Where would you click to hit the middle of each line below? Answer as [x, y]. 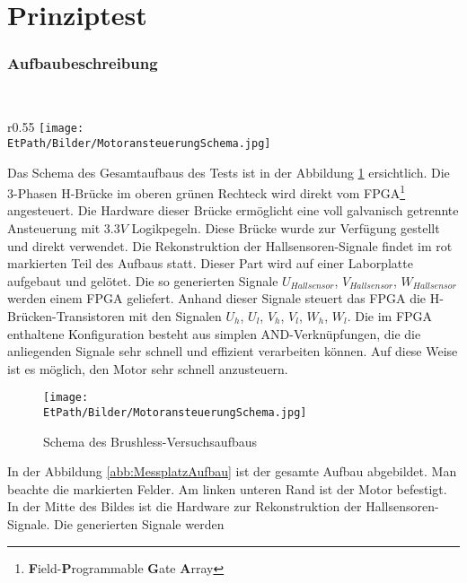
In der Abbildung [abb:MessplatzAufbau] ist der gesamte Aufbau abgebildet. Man [232, 471]
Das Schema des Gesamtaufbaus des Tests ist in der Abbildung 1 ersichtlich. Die [229, 172]
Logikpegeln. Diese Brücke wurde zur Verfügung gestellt [286, 227]
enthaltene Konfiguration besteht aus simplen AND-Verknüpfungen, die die [214, 333]
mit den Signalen [175, 315]
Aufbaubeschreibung [83, 63]
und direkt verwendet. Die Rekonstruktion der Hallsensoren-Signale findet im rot [230, 245]
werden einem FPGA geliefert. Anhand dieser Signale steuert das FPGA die [217, 298]
